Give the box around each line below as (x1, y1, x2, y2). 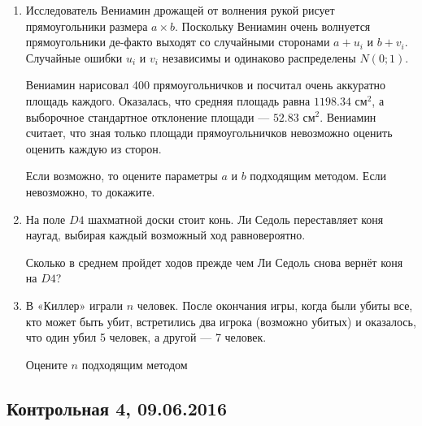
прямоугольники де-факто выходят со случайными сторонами (25, 33, 330, 50)
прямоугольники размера (25, 17, 148, 34)
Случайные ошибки (25, 49, 123, 66)
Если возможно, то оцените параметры (25, 167, 218, 184)
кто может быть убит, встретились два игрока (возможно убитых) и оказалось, (25, 312, 416, 329)
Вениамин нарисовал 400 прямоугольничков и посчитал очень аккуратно (25, 76, 386, 93)
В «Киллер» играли (25, 296, 124, 313)
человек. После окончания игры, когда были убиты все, (137, 296, 413, 313)
